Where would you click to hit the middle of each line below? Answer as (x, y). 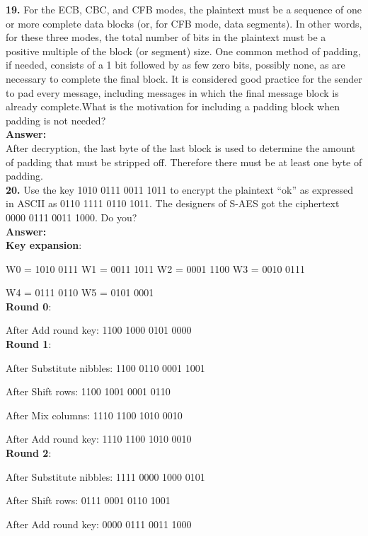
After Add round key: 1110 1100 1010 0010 (99, 439)
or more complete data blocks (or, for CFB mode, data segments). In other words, (184, 23)
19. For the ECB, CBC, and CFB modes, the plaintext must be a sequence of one (184, 9)
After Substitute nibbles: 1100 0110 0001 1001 (105, 367)
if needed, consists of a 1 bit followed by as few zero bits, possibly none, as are (176, 65)
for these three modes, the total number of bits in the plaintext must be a (166, 37)
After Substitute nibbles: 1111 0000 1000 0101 (105, 476)
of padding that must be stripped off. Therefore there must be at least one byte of (184, 162)
